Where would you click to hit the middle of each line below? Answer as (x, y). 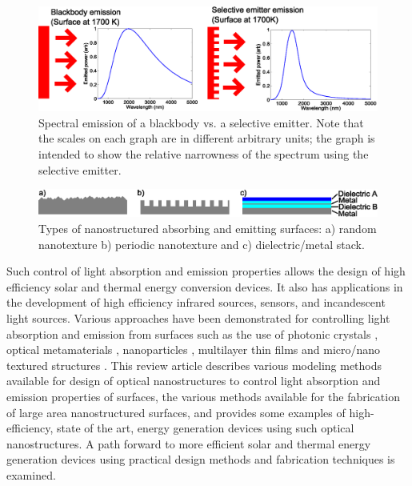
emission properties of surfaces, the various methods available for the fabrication (203, 396)
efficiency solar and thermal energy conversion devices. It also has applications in (205, 286)
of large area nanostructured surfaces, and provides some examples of (176, 412)
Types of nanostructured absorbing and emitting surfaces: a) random (208, 229)
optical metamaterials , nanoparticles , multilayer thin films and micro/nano (194, 349)
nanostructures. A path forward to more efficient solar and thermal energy (189, 443)
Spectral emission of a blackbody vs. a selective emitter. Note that (201, 122)
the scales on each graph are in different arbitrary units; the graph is (207, 138)
